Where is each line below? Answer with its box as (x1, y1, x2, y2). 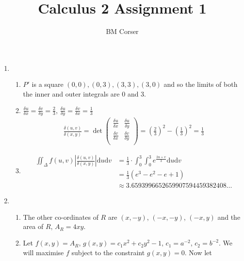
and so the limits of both (163, 79, 238, 89)
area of (23, 221, 44, 231)
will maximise (23, 247, 64, 257)
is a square (32, 79, 64, 89)
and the (217, 212, 241, 222)
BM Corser (106, 26, 139, 36)
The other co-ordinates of (23, 212, 98, 222)
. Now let (184, 247, 212, 257)
